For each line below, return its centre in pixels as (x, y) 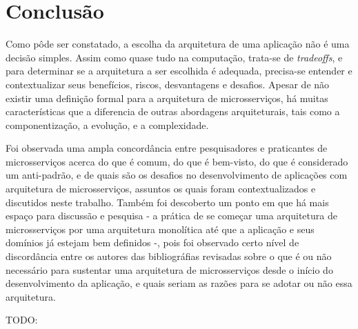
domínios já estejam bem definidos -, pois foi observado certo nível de (152, 242)
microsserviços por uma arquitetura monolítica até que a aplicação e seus (160, 229)
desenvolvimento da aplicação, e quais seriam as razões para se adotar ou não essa (179, 283)
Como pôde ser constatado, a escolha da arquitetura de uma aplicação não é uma (178, 44)
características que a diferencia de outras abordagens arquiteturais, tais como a (173, 111)
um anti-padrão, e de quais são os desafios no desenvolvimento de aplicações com (177, 175)
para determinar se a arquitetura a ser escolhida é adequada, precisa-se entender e (179, 71)
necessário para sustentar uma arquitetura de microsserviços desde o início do (169, 269)
